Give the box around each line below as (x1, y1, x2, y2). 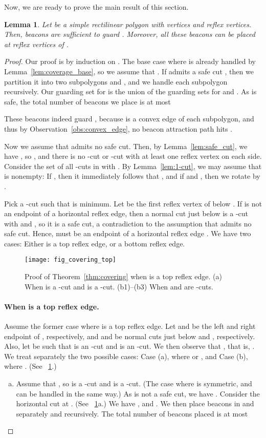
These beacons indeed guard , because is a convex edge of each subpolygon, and (4, 113, 254, 124)
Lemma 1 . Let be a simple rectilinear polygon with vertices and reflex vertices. (4, 18, 252, 29)
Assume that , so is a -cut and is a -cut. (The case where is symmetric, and (16, 378, 252, 389)
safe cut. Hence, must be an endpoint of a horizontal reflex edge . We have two (4, 228, 251, 239)
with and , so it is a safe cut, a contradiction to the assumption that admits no (4, 218, 252, 228)
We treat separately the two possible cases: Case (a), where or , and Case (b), (4, 350, 248, 361)
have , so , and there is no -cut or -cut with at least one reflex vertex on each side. (4, 151, 262, 161)
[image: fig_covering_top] (25, 256, 116, 264)
